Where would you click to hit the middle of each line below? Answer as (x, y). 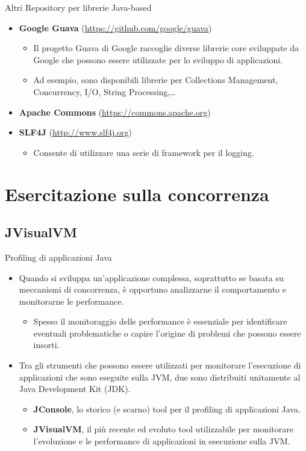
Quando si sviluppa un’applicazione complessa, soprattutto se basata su (151, 277)
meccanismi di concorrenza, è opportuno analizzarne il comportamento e (152, 289)
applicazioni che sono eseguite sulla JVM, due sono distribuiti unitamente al (160, 377)
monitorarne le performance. (71, 301)
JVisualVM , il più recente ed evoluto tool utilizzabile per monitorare (163, 429)
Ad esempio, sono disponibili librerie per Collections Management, (156, 80)
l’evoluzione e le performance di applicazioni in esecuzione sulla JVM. (162, 441)
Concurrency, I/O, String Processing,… (105, 91)
